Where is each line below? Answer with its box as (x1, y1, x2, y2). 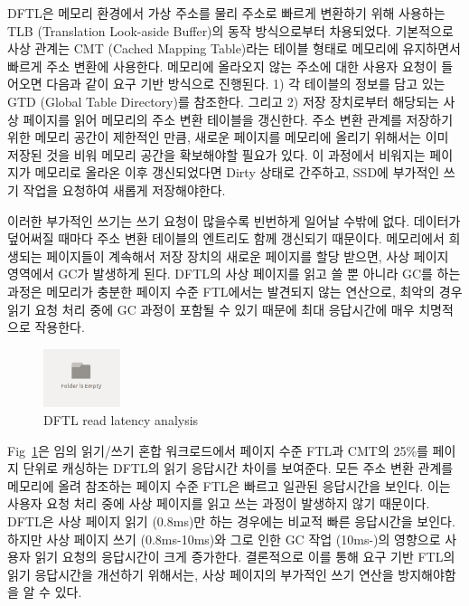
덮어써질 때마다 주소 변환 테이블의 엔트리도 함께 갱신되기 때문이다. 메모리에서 (7, 229, 445, 248)
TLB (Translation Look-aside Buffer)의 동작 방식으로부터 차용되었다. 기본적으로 (7, 21, 454, 40)
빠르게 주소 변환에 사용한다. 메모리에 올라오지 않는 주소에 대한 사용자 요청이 (7, 56, 437, 75)
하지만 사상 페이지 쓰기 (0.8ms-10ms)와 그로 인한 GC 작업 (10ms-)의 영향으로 (7, 529, 441, 548)
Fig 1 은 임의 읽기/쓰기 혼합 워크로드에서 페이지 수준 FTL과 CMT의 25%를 (7, 440, 428, 459)
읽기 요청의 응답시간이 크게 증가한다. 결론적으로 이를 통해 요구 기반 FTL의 (34, 547, 455, 566)
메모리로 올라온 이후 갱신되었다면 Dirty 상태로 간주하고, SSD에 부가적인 (34, 163, 440, 182)
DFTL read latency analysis (43, 411, 199, 430)
